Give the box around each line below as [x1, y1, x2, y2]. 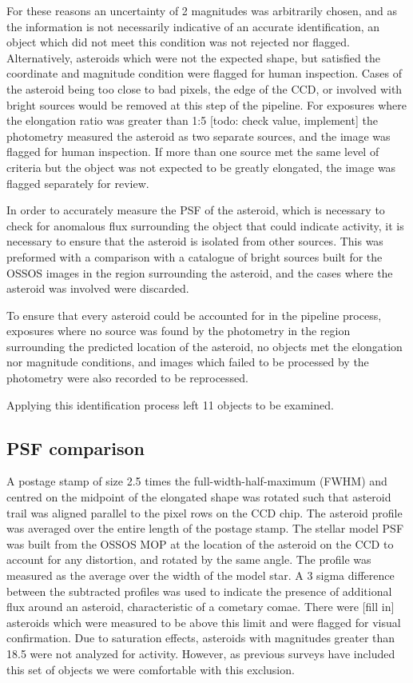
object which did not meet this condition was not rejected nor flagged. [6, 34, 350, 50]
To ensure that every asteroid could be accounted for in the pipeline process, [6, 306, 382, 323]
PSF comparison [6, 435, 145, 460]
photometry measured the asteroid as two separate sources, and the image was [6, 127, 391, 144]
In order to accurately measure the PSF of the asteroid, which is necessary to [6, 202, 385, 218]
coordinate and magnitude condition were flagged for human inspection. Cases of [6, 65, 403, 82]
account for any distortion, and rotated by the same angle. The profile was [6, 551, 371, 568]
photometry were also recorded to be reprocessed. [6, 369, 248, 386]
